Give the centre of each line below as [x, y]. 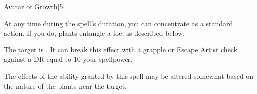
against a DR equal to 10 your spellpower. [68, 59]
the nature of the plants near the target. [65, 85]
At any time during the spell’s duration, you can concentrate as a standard [119, 23]
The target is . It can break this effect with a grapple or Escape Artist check [121, 49]
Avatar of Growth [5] [35, 6]
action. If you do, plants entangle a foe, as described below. [95, 33]
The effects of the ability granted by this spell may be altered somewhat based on [129, 75]
